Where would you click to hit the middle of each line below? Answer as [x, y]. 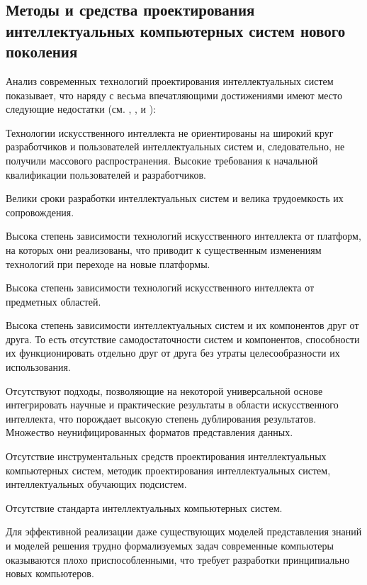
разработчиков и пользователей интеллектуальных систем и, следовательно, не [175, 146]
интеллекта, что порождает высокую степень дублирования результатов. [161, 418]
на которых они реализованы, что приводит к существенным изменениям [164, 249]
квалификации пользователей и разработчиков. [106, 174]
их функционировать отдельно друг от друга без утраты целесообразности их [173, 353]
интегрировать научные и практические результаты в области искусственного [172, 405]
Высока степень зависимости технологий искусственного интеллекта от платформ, [183, 236]
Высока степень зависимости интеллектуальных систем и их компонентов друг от [182, 325]
